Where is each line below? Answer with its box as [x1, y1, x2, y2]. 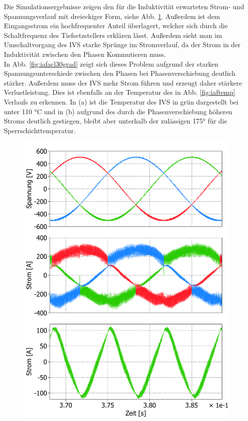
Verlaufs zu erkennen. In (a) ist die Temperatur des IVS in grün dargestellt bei [4, 96, 239, 106]
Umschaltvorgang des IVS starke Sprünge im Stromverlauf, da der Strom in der [4, 39, 241, 50]
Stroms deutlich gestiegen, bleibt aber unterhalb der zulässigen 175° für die [4, 116, 227, 126]
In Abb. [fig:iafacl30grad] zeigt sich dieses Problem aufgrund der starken [4, 58, 219, 69]
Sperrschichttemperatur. [4, 125, 76, 135]
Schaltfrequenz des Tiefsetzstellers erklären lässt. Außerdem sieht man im [4, 30, 222, 40]
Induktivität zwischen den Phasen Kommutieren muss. [4, 49, 166, 59]
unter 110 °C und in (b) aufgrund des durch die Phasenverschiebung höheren [4, 106, 232, 116]
